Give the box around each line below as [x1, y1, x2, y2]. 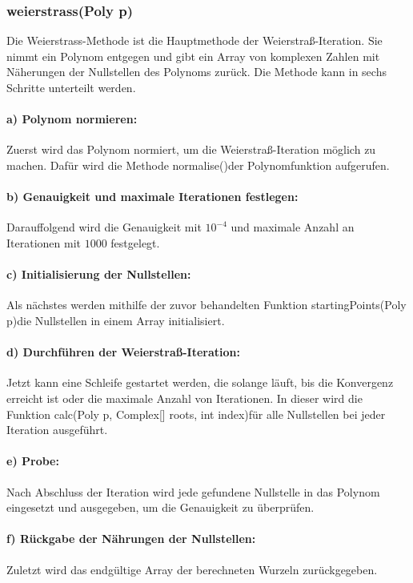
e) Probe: [6, 452, 59, 469]
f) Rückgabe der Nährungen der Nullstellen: [6, 530, 256, 547]
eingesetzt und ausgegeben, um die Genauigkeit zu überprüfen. [6, 499, 315, 516]
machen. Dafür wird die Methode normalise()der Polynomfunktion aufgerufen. [6, 156, 390, 173]
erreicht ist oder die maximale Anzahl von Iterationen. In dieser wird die [6, 389, 363, 406]
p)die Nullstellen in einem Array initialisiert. [6, 312, 225, 328]
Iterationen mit [6, 234, 81, 251]
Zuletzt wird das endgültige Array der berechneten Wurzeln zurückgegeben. [6, 561, 378, 577]
